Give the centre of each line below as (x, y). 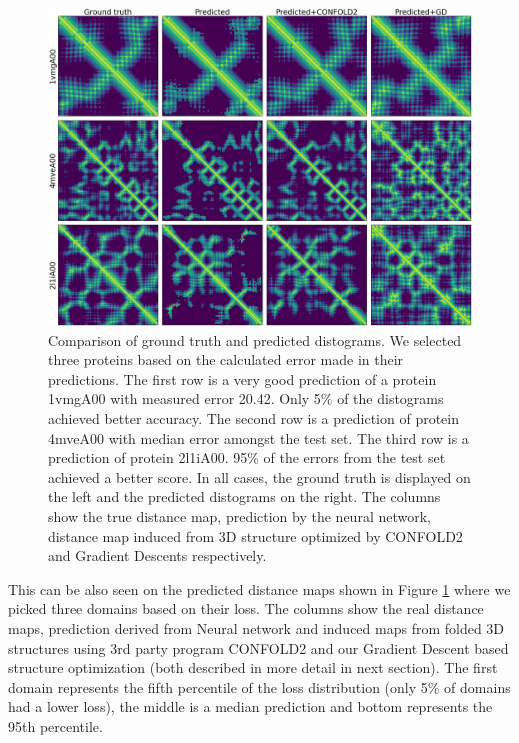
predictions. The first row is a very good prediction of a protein (242, 378)
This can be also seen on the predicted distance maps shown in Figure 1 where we (259, 588)
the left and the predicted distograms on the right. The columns (244, 496)
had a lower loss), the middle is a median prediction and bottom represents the (250, 706)
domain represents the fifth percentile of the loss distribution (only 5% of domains (259, 686)
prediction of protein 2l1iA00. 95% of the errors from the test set (247, 457)
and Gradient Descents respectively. (157, 555)
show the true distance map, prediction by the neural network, (239, 515)
